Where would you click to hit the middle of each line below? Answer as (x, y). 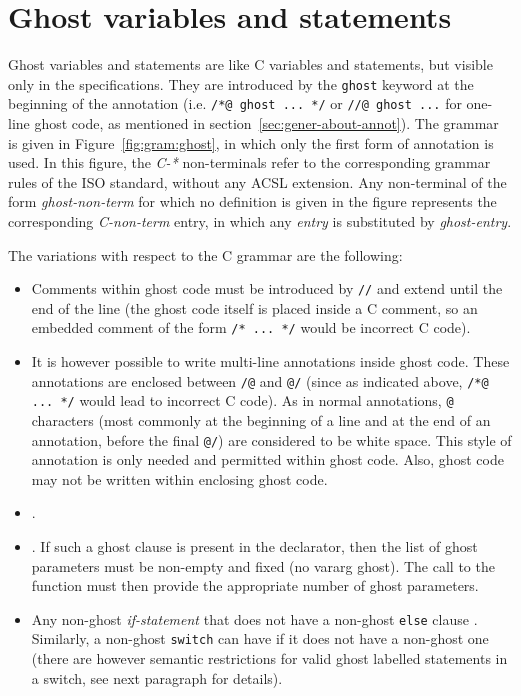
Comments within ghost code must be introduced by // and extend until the (267, 288)
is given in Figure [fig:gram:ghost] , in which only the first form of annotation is (251, 142)
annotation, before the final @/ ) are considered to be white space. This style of (271, 439)
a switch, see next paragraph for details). (157, 677)
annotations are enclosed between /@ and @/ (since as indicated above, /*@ (260, 380)
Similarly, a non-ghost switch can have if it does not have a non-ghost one (260, 638)
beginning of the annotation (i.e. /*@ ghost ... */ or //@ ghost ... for (235, 103)
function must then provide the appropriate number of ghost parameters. (255, 585)
